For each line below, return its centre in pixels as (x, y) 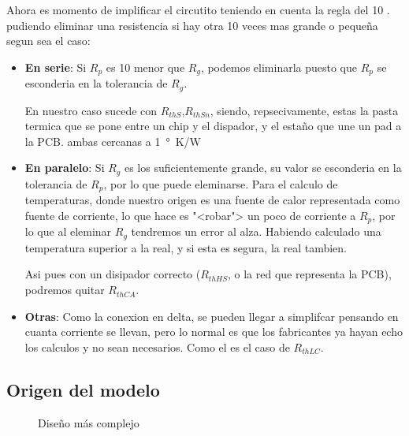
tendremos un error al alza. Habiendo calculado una (256, 231)
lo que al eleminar (68, 231)
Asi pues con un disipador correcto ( (113, 274)
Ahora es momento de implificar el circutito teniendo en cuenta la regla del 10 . (198, 9)
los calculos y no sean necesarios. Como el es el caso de (157, 347)
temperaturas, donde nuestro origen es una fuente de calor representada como (212, 200)
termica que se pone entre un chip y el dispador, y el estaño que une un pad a (213, 126)
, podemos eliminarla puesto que (279, 67)
